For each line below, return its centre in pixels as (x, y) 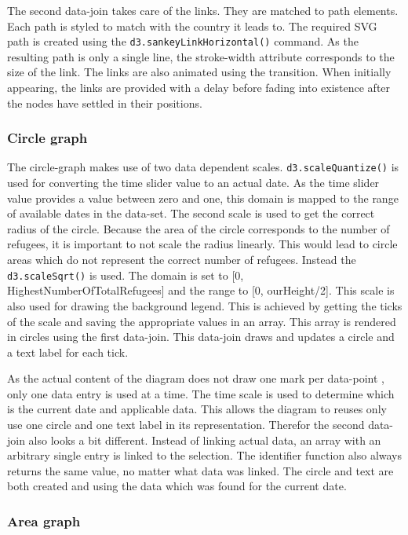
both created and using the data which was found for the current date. (177, 486)
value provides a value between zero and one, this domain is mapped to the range (203, 198)
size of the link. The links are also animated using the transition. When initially (199, 72)
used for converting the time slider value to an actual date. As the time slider (193, 183)
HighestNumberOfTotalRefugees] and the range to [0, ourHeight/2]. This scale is (201, 290)
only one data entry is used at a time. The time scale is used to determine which (201, 393)
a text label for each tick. (68, 352)
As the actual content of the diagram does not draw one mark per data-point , (196, 378)
